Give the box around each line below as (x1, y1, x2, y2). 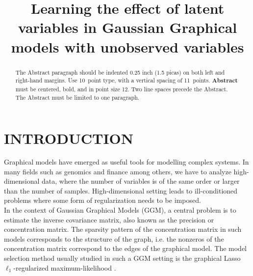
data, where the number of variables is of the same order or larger (42, 176, 240, 186)
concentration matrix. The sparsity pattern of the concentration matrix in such (4, 224, 242, 234)
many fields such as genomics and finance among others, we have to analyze (4, 166, 231, 176)
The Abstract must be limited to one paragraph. (15, 93, 140, 101)
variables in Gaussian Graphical (18, 17, 237, 37)
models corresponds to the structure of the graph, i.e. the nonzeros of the (4, 233, 224, 244)
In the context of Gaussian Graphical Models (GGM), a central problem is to (4, 205, 236, 215)
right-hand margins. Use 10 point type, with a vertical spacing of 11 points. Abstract (15, 76, 238, 85)
